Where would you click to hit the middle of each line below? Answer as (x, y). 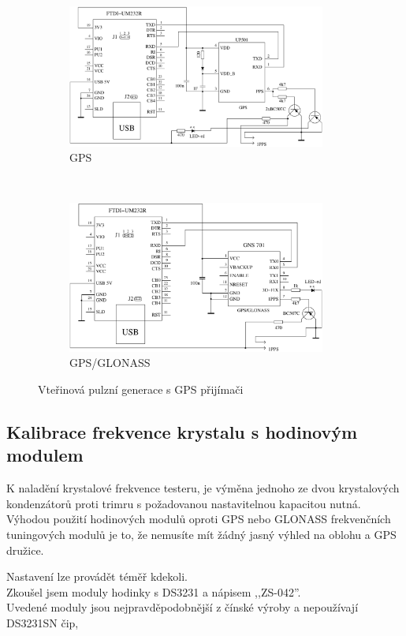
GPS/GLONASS (110, 363)
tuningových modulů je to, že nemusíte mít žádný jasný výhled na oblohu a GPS (201, 535)
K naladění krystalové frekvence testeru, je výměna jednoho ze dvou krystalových (203, 488)
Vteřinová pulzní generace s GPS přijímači (141, 389)
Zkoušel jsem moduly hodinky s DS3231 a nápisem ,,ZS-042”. (154, 591)
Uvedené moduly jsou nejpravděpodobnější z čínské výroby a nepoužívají (183, 607)
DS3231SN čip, (43, 623)
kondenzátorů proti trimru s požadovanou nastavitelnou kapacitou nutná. (184, 503)
